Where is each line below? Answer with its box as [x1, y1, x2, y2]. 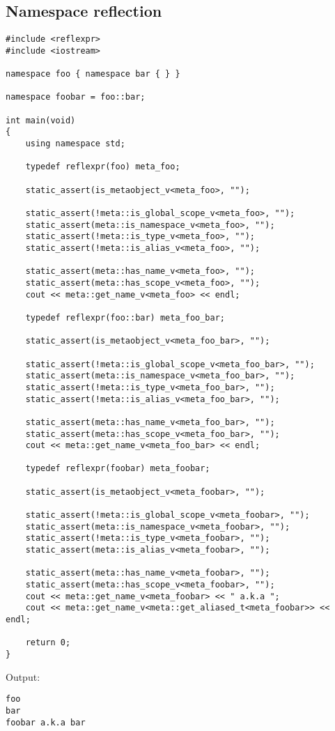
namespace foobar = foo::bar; [6, 92, 146, 102]
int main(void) [6, 115, 76, 125]
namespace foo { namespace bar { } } [6, 69, 180, 79]
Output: [6, 669, 40, 684]
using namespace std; [25, 139, 125, 149]
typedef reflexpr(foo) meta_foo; [25, 162, 180, 172]
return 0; [25, 638, 71, 648]
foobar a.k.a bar [6, 717, 86, 728]
